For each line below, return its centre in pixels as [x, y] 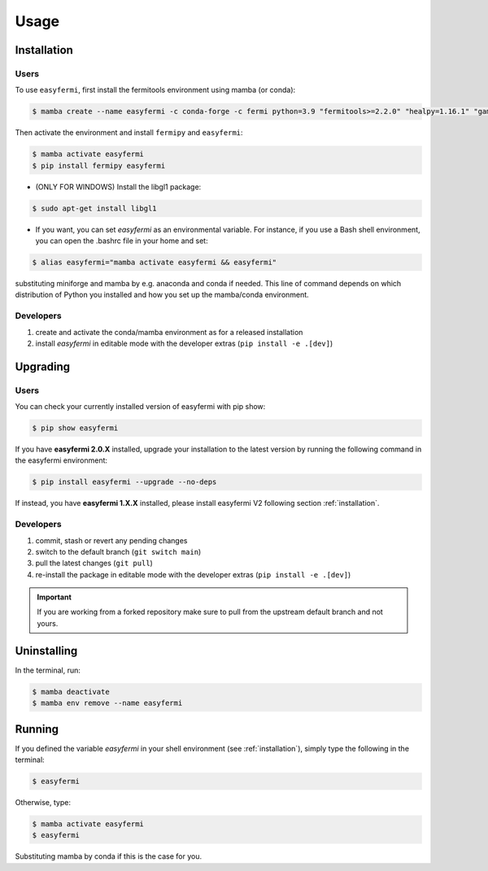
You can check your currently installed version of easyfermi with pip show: [140, 407]
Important [54, 597]
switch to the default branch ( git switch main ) [118, 551]
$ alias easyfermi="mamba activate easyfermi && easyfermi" [155, 262]
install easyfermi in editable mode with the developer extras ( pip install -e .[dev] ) [184, 343]
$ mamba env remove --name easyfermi [107, 703]
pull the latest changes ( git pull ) [94, 563]
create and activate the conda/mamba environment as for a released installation [169, 332]
